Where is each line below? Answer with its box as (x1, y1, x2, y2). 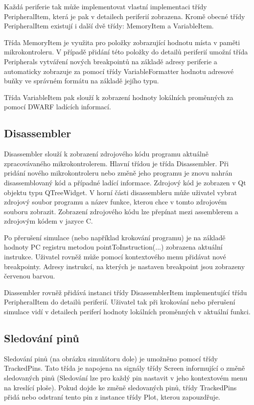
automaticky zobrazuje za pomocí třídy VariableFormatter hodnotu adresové (4, 66, 234, 76)
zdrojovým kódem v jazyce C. (4, 216, 93, 226)
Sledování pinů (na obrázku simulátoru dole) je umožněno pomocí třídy (4, 353, 218, 363)
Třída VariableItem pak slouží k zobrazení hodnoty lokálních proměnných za (4, 92, 233, 102)
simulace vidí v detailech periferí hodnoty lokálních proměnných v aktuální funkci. (4, 306, 251, 317)
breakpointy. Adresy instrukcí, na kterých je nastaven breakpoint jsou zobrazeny (4, 261, 245, 271)
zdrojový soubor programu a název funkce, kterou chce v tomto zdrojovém (4, 197, 227, 207)
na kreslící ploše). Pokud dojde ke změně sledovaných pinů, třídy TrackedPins (4, 382, 237, 392)
